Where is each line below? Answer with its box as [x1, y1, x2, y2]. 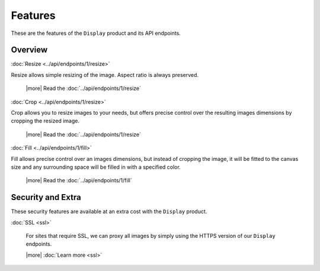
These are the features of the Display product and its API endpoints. [11, 30, 181, 37]
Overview [11, 45, 48, 55]
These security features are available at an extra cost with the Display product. [11, 208, 207, 215]
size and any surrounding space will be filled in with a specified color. [11, 163, 181, 170]
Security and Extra [11, 192, 81, 202]
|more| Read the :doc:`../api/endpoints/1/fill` [25, 177, 133, 184]
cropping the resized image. [11, 117, 80, 124]
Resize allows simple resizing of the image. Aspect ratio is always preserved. [11, 71, 199, 78]
